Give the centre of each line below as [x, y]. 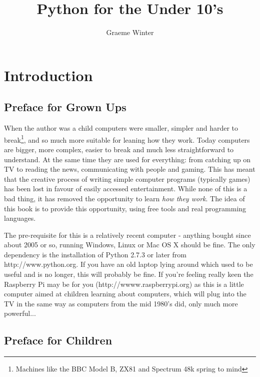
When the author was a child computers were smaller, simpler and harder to [121, 128]
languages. [20, 218]
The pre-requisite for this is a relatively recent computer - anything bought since [127, 235]
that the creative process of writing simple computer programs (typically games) [127, 178]
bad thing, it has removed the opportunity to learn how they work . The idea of [124, 198]
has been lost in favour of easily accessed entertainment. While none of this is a [126, 188]
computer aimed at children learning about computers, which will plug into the [125, 294]
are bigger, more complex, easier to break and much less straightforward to [119, 149]
